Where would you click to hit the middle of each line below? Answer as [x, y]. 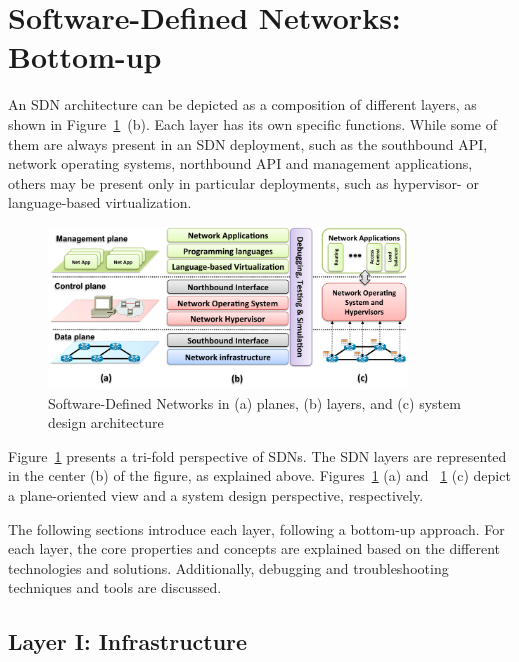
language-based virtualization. [100, 202]
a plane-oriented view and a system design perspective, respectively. [216, 495]
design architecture [106, 422]
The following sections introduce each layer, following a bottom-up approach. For [256, 528]
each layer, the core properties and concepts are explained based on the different [254, 548]
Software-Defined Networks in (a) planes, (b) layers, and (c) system [254, 402]
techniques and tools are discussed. [115, 587]
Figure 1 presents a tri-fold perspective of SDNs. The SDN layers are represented [257, 455]
